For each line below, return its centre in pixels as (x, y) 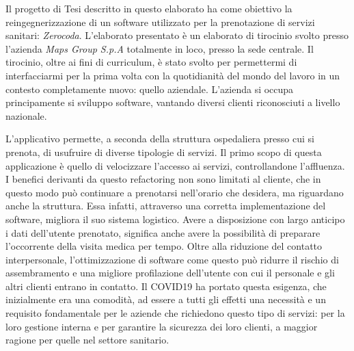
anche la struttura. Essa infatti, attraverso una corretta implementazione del (166, 206)
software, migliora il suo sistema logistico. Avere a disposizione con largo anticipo (175, 219)
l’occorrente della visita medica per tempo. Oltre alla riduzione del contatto (164, 246)
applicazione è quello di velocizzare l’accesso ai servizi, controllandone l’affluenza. (175, 165)
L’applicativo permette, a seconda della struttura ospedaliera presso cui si (160, 139)
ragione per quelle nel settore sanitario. (87, 340)
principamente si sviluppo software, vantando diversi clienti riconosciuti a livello (173, 102)
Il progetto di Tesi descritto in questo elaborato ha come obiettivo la (149, 8)
